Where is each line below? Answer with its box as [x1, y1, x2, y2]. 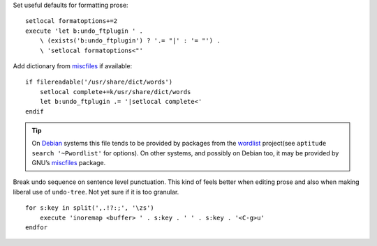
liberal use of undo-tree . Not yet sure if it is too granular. [13, 187, 179, 196]
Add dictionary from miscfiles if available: [13, 61, 133, 70]
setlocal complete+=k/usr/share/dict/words [39, 88, 191, 95]
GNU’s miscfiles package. [31, 159, 106, 167]
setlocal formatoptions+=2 [25, 17, 118, 25]
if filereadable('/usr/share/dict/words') [25, 78, 173, 86]
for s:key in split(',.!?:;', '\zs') [25, 204, 155, 212]
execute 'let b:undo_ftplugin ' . [25, 26, 143, 35]
